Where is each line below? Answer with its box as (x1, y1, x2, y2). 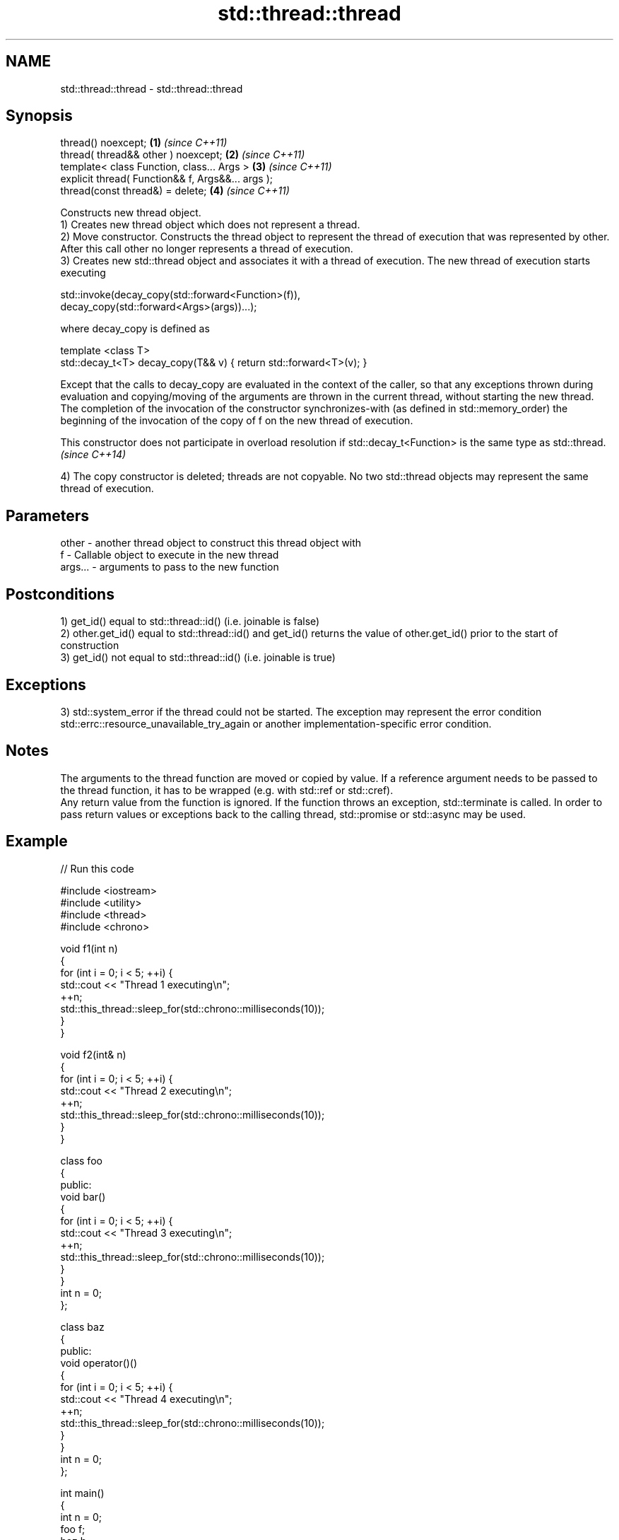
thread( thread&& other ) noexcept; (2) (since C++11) (60, 148, 305, 161)
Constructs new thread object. (60, 206, 201, 219)
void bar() (60, 1190, 106, 1203)
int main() (60, 1486, 105, 1499)
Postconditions (6, 585, 114, 603)
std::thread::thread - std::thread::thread (60, 82, 243, 95)
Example (6, 832, 68, 851)
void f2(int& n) (60, 1048, 126, 1061)
